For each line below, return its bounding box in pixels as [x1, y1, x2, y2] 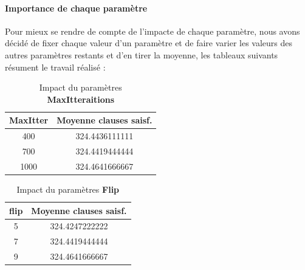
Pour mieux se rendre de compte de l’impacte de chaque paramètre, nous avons [5, 24, 300, 37]
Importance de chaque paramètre [5, 1, 148, 14]
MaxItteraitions [47, 92, 115, 105]
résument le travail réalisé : [5, 60, 106, 73]
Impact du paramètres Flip [16, 182, 120, 195]
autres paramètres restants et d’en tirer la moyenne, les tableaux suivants [5, 48, 278, 61]
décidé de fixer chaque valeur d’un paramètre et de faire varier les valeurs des [5, 36, 293, 49]
